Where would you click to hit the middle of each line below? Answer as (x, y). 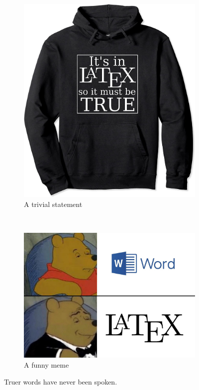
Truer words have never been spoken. (61, 381)
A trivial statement (53, 204)
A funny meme (47, 365)
